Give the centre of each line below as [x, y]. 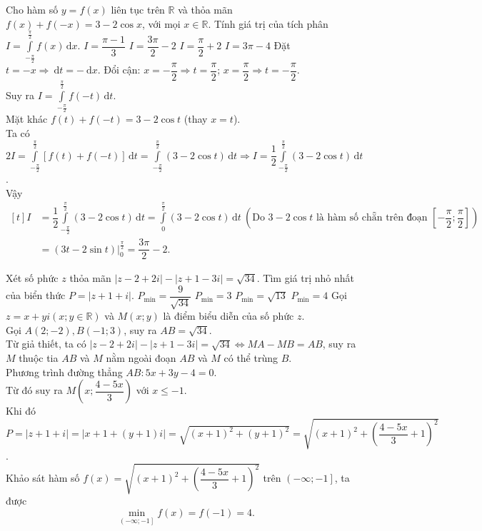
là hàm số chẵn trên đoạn [372, 218]
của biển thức [36, 295]
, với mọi [161, 23]
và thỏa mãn [205, 9]
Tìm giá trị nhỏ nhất [308, 278]
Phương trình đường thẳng [64, 371]
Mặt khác [27, 119]
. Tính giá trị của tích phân [268, 23]
